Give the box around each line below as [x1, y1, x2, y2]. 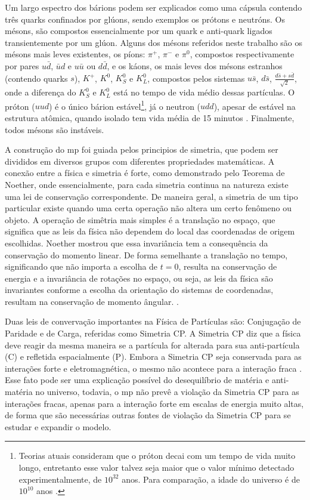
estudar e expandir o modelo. [5, 420, 111, 433]
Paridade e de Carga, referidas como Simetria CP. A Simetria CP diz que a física [5, 327, 301, 339]
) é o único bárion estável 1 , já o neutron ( [48, 98, 201, 112]
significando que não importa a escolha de [5, 260, 158, 273]
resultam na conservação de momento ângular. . [5, 295, 179, 307]
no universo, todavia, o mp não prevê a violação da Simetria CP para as [35, 385, 299, 398]
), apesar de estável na [213, 100, 296, 112]
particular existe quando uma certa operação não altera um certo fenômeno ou [5, 202, 292, 214]
